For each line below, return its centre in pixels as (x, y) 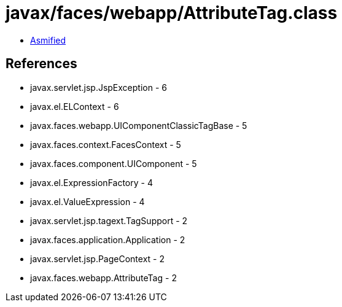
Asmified (48, 40)
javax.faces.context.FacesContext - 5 (106, 144)
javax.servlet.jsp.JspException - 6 (99, 87)
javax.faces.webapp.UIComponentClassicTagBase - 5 (139, 125)
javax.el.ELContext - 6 (75, 106)
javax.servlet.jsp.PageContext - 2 (97, 258)
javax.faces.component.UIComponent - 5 (114, 163)
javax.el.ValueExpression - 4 (87, 201)
